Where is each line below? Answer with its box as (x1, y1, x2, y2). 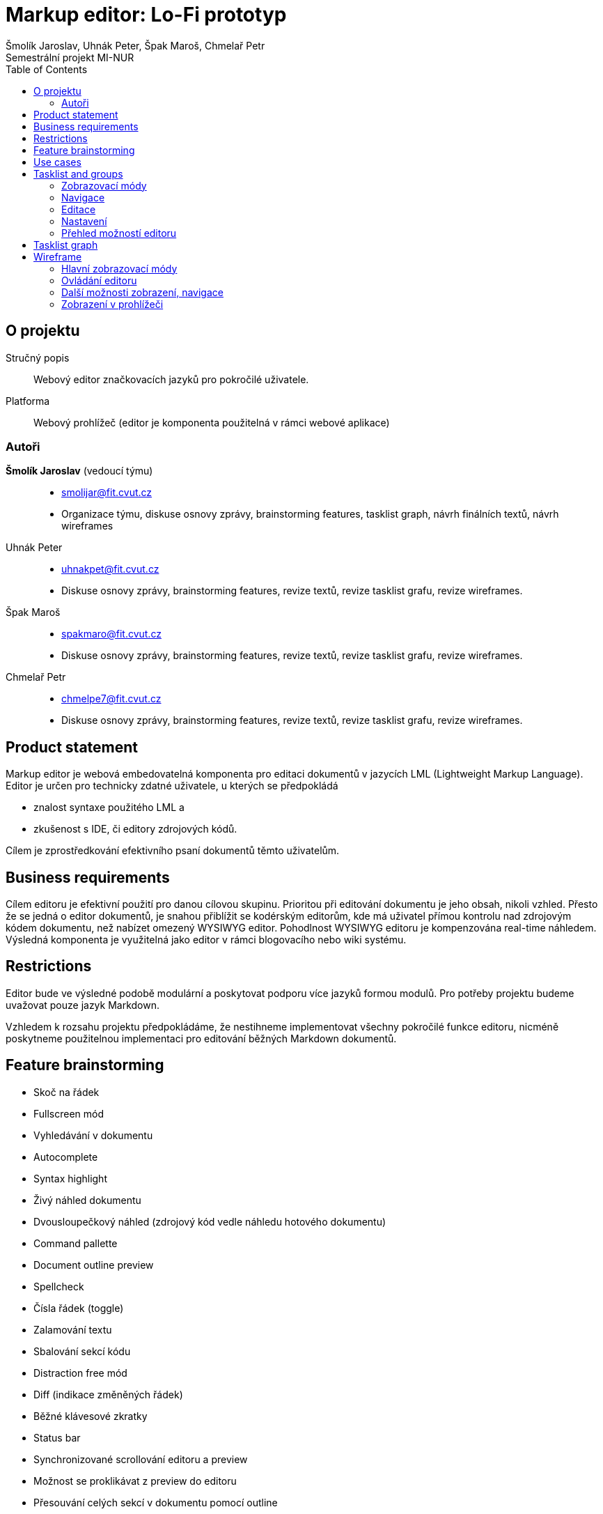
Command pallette (33, 1237, 118, 1249)
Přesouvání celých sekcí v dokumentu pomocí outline (33, 1496, 278, 1508)
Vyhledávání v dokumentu (33, 1129, 153, 1141)
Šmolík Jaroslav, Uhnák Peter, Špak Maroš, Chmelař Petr (6, 39, 265, 52)
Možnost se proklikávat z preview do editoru (33, 1474, 237, 1487)
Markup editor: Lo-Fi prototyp (6, 3, 287, 26)
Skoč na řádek (33, 1086, 100, 1098)
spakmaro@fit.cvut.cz (61, 628, 162, 640)
